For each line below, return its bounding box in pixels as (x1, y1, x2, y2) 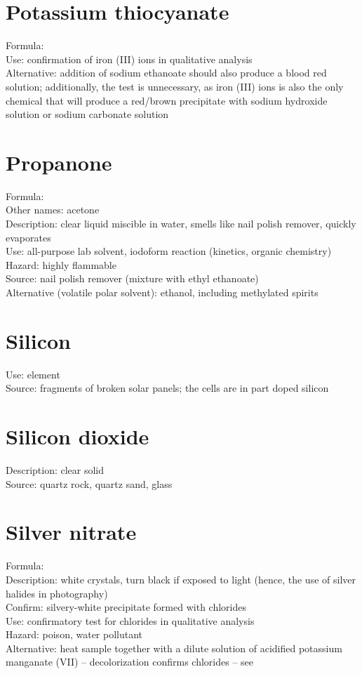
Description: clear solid (6, 463, 105, 477)
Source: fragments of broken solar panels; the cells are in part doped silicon (6, 381, 329, 395)
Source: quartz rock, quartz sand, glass (6, 476, 173, 491)
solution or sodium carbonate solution (6, 107, 169, 121)
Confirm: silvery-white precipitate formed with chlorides (6, 600, 246, 614)
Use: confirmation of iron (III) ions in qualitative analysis (6, 51, 253, 66)
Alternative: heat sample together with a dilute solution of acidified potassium (6, 640, 342, 655)
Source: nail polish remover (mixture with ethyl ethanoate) (6, 271, 259, 286)
